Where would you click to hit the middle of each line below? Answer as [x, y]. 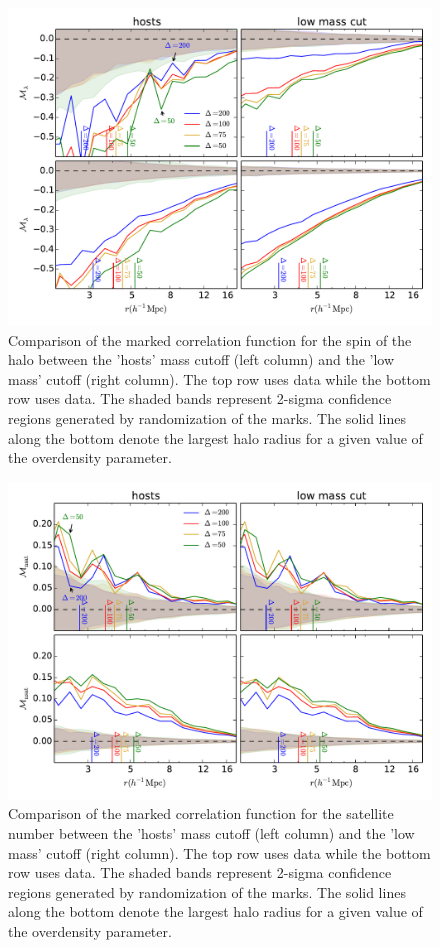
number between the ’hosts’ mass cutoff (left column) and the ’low [211, 832]
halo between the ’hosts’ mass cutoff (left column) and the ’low [201, 359]
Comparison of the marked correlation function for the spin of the [210, 339]
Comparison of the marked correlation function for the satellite [201, 813]
